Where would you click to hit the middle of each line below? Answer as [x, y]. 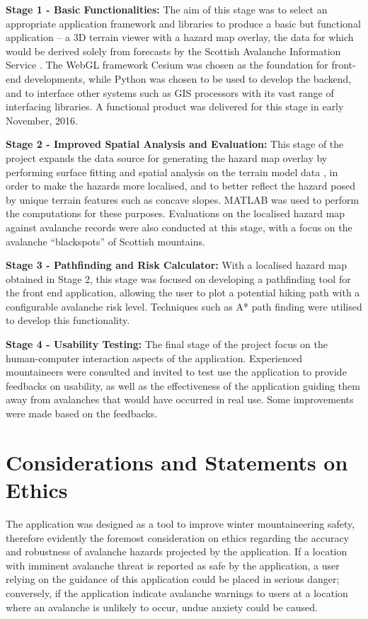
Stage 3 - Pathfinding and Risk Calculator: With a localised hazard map [177, 265]
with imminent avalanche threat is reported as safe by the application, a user [173, 565]
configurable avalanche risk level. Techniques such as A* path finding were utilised [184, 306]
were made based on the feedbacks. [82, 413]
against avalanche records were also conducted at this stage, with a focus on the [179, 227]
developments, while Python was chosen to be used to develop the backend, [188, 78]
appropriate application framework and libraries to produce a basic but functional [183, 23]
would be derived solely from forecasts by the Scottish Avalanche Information [173, 51]
